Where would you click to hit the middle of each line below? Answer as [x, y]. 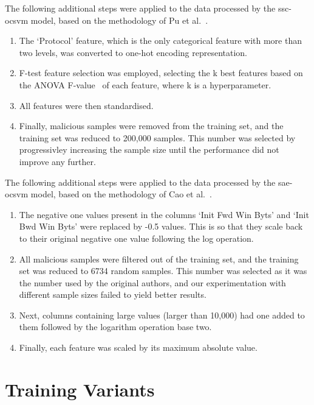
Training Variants [80, 389]
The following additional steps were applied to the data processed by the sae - [149, 182]
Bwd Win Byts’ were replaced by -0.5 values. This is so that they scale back [161, 226]
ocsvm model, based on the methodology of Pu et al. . [107, 20]
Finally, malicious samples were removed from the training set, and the [151, 126]
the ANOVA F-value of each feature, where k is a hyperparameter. [145, 84]
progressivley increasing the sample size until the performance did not [149, 150]
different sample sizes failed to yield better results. [113, 294]
